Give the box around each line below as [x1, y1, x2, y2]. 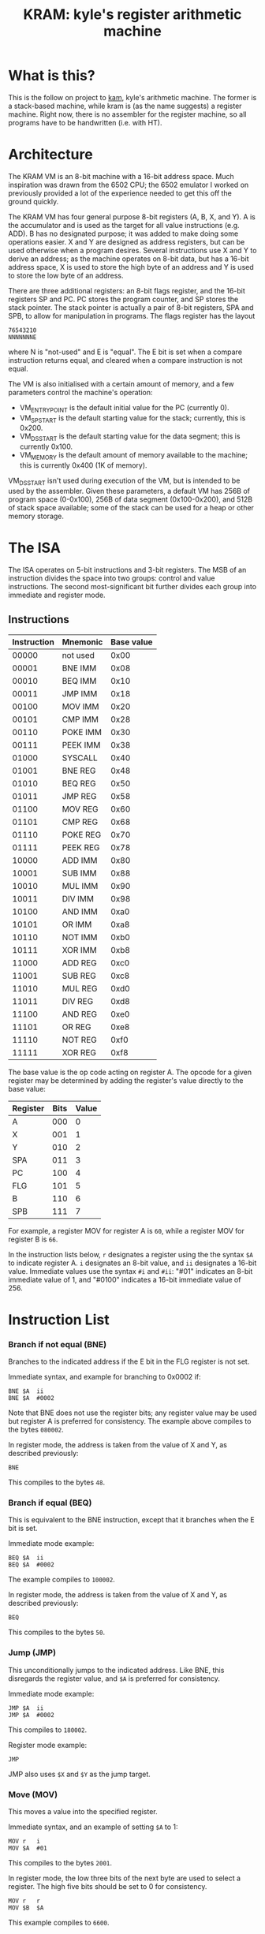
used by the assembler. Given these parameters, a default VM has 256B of [8, 486, 251, 495]
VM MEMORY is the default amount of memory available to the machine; [19, 450, 248, 462]
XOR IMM [62, 944, 97, 955]
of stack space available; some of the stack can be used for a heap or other [8, 502, 255, 512]
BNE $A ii [8, 1387, 44, 1395]
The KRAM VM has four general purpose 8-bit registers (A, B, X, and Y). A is [8, 211, 256, 222]
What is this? [8, 67, 96, 84]
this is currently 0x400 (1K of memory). [19, 461, 147, 470]
